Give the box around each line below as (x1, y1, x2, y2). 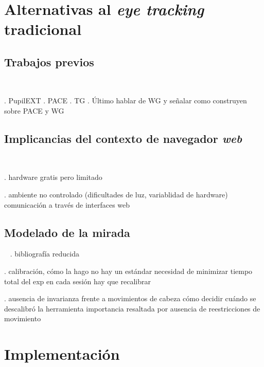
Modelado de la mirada (4, 224, 130, 240)
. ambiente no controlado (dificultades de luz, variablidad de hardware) (4, 189, 228, 199)
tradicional (4, 19, 82, 40)
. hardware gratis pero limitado (4, 172, 102, 182)
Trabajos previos (4, 53, 94, 69)
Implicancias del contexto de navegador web (4, 130, 242, 146)
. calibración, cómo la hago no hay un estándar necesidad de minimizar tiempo (4, 265, 253, 276)
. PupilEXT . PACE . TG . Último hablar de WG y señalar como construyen (4, 95, 247, 106)
